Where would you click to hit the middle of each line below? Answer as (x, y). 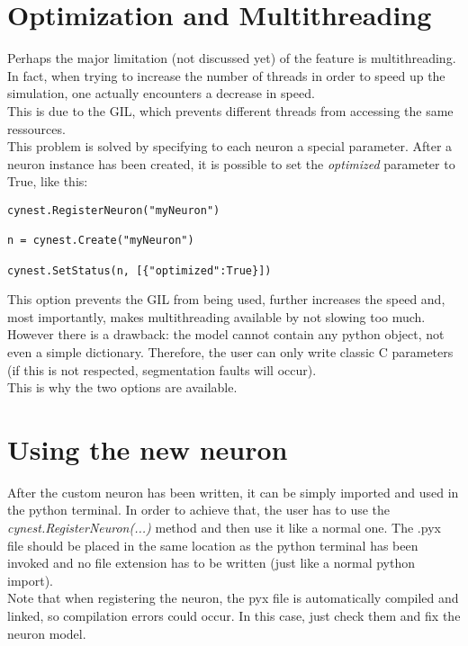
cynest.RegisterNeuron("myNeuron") (114, 210)
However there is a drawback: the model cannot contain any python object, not (226, 334)
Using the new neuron (148, 449)
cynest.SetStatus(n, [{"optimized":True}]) (139, 270)
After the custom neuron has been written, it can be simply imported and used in (233, 492)
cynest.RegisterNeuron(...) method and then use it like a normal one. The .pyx (224, 528)
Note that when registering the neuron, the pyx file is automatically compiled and (233, 598)
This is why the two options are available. (122, 387)
